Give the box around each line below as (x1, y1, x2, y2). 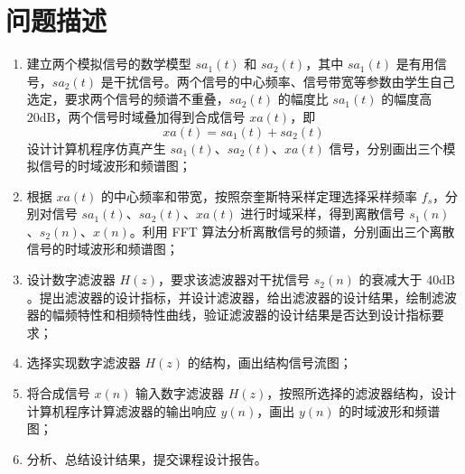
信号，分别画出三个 (329, 138, 443, 157)
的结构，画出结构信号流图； (187, 353, 352, 372)
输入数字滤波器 (135, 384, 225, 403)
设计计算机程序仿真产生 (26, 138, 166, 157)
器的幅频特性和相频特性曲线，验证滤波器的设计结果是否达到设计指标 (26, 305, 432, 324)
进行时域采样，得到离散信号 (240, 204, 405, 223)
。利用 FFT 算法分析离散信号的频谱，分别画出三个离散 (129, 221, 455, 240)
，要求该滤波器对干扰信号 (158, 270, 311, 289)
